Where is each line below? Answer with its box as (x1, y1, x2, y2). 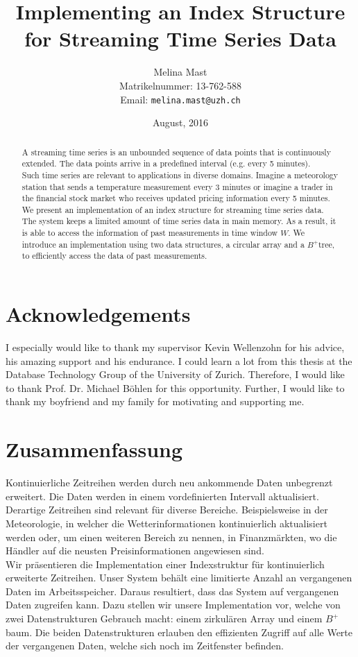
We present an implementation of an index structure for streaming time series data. (22, 203, 324, 215)
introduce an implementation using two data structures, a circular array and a (22, 238, 305, 250)
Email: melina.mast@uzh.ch (120, 92, 241, 106)
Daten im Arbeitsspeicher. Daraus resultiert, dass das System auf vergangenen (6, 583, 339, 598)
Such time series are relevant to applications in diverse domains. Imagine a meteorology (22, 169, 339, 180)
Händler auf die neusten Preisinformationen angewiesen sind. (6, 543, 264, 558)
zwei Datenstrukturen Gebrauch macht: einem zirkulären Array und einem (6, 611, 323, 626)
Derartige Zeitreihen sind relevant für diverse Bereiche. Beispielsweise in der (6, 502, 328, 517)
